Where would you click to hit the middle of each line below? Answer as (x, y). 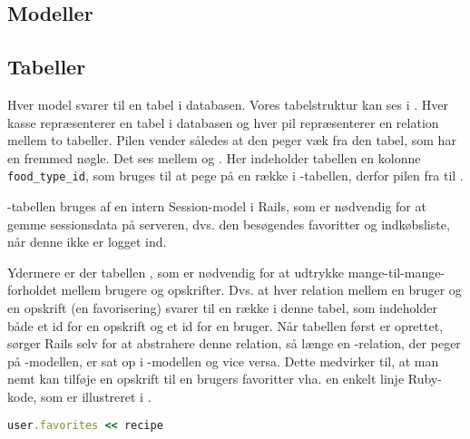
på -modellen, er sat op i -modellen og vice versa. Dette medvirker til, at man (223, 361)
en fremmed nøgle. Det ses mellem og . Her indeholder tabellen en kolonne (214, 157)
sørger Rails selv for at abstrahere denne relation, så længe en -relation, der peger (234, 343)
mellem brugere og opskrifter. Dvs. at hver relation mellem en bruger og (261, 290)
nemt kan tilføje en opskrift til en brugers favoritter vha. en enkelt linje (206, 379)
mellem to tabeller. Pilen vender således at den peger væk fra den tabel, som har (232, 140)
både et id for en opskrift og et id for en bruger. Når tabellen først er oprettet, (225, 325)
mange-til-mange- (397, 272)
